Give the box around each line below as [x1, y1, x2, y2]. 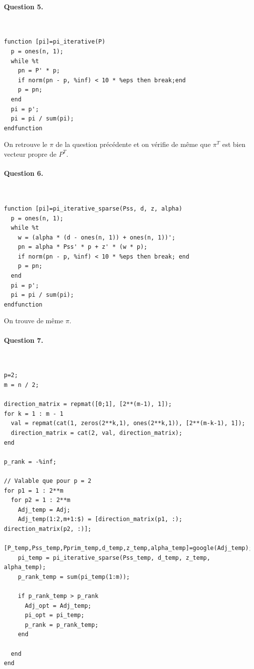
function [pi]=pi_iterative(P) [4, 38, 106, 46]
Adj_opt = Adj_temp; [24, 602, 91, 609]
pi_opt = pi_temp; [24, 612, 85, 619]
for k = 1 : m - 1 [4, 410, 63, 417]
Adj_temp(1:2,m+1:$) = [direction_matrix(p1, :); [18, 516, 183, 523]
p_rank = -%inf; [4, 458, 57, 465]
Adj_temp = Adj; [18, 506, 71, 513]
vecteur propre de [4, 148, 57, 159]
